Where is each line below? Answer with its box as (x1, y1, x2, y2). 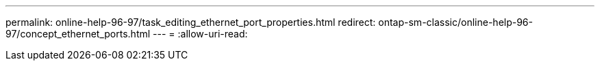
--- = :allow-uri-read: (153, 28, 248, 39)
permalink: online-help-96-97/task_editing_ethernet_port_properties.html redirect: (5, 16, 376, 28)
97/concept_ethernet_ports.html (5, 28, 151, 39)
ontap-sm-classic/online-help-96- (378, 16, 533, 28)
